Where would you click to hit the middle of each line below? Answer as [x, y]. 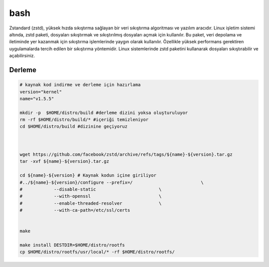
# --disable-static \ [91, 189]
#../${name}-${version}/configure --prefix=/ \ [112, 182]
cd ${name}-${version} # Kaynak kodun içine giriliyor [88, 175]
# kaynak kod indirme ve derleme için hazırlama [80, 85]
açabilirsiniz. [22, 56]
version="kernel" [41, 92]
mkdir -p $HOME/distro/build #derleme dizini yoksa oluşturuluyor [104, 113]
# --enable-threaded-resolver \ [91, 203]
